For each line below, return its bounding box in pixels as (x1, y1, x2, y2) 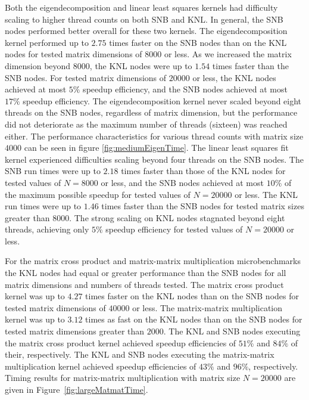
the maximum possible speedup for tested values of (5, 188, 191, 200)
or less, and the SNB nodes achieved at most (101, 176, 264, 188)
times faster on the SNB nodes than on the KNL (109, 36, 287, 48)
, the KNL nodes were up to (89, 59, 192, 72)
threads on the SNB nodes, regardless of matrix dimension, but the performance (5, 106, 298, 119)
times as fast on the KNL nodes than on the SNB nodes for (85, 313, 302, 325)
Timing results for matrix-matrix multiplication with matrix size (5, 371, 241, 384)
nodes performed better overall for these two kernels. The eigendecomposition (5, 24, 288, 37)
